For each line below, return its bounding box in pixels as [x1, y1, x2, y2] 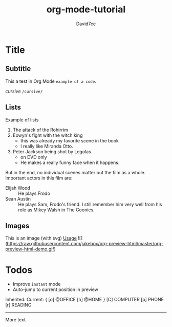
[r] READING [5, 302, 32, 308]
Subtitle [5, 64, 31, 73]
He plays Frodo [18, 190, 50, 196]
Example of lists [5, 117, 39, 123]
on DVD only [20, 154, 47, 160]
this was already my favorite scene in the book [20, 137, 119, 143]
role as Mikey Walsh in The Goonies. [18, 207, 95, 213]
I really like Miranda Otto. [20, 143, 73, 149]
